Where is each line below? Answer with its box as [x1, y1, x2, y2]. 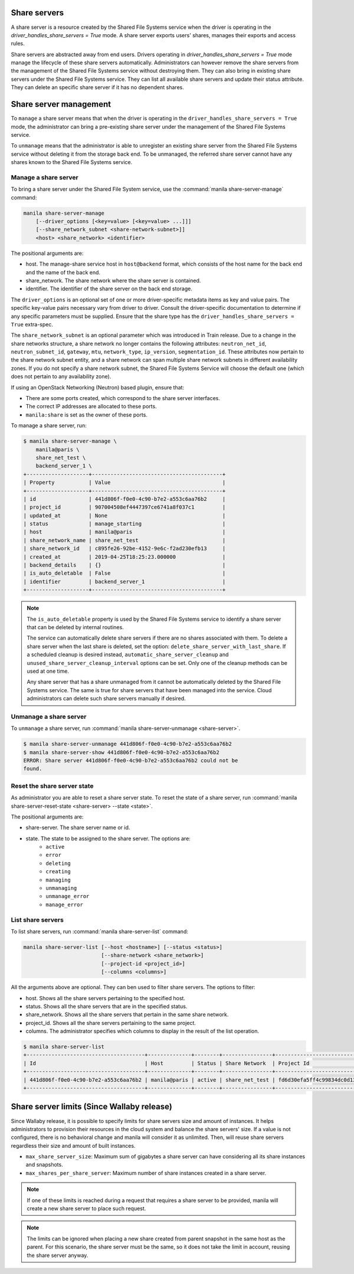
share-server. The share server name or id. [25, 824, 130, 831]
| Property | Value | [23, 479, 226, 486]
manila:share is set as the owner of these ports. [25, 411, 147, 418]
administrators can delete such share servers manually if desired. [27, 695, 186, 702]
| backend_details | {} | [23, 562, 226, 569]
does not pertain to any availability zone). [11, 373, 112, 380]
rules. [11, 40, 25, 47]
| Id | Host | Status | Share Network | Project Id [23, 1060, 310, 1066]
